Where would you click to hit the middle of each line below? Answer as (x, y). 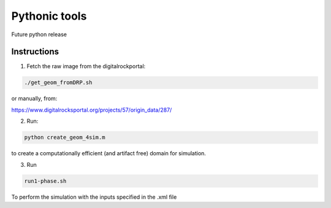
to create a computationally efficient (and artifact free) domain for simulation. (109, 153)
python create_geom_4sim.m (65, 137)
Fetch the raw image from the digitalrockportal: (86, 66)
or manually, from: (34, 99)
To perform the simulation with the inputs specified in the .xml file (94, 197)
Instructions (35, 52)
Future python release (39, 34)
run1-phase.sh (45, 181)
